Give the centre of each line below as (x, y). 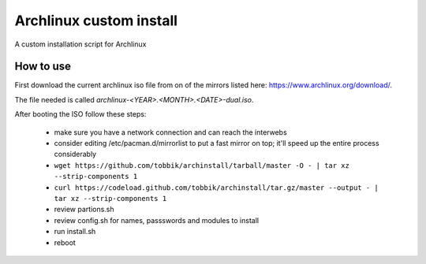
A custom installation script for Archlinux (80, 44)
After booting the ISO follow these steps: (80, 114)
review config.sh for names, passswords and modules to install (157, 220)
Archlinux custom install (96, 20)
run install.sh (75, 232)
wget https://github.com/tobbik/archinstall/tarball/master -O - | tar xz (202, 165)
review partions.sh (84, 210)
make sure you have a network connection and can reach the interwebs (170, 132)
